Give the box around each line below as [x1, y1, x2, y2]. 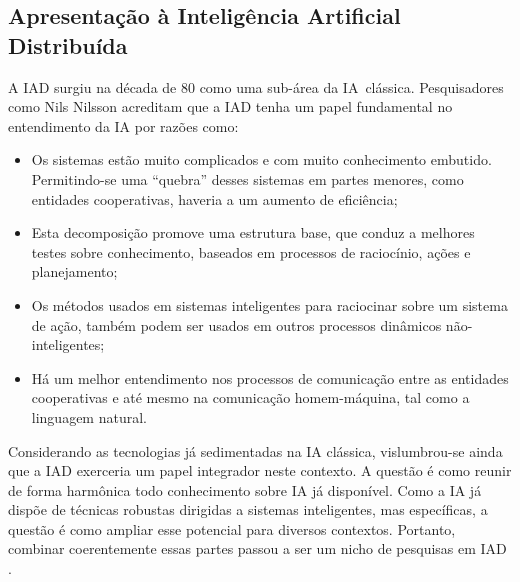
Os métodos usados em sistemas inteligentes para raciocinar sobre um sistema [31, 294, 508, 315]
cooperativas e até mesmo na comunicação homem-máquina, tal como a [31, 387, 470, 408]
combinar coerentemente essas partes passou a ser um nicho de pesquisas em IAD [8, 538, 507, 559]
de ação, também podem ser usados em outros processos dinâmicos [31, 314, 442, 335]
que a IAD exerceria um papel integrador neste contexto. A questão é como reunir [8, 460, 512, 481]
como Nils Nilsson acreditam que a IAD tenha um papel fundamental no [8, 96, 453, 117]
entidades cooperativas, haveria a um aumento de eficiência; [31, 188, 398, 209]
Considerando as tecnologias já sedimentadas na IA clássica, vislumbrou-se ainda [8, 440, 503, 461]
